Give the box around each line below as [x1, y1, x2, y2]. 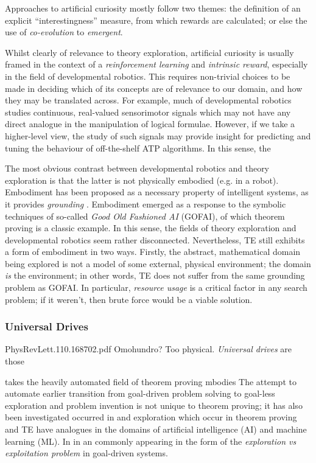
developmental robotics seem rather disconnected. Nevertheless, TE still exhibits [5, 233, 305, 246]
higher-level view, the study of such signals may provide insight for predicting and [5, 129, 311, 142]
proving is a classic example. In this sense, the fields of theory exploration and [5, 221, 297, 234]
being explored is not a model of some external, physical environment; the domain [5, 257, 311, 270]
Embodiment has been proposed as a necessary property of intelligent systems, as [5, 186, 309, 198]
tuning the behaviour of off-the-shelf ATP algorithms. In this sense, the [5, 141, 271, 154]
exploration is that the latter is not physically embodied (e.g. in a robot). [5, 173, 279, 186]
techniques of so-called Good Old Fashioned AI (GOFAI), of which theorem [5, 209, 285, 222]
